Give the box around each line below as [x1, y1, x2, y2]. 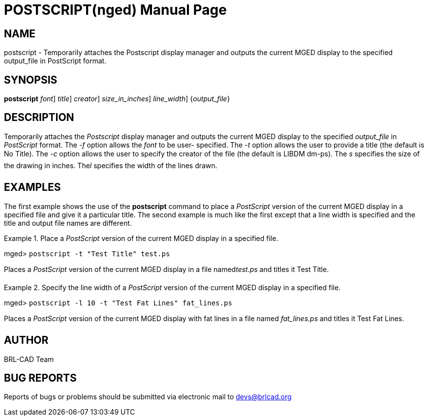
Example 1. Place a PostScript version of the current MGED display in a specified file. [4, 234, 278, 242]
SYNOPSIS [4, 73, 58, 86]
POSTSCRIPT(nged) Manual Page [4, 1, 227, 18]
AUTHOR [4, 334, 49, 347]
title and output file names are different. [4, 218, 132, 227]
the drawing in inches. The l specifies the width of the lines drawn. [4, 161, 217, 170]
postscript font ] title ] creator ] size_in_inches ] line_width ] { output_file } [4, 94, 230, 103]
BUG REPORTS [4, 371, 77, 384]
